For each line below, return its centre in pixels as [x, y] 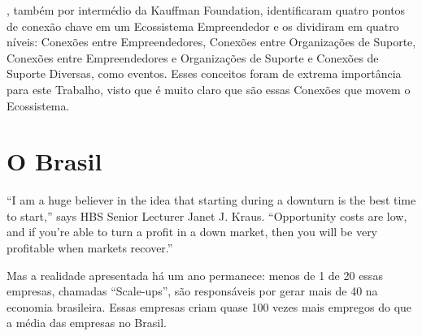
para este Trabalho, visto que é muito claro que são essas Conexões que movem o [209, 89]
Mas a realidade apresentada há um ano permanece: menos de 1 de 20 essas [195, 275]
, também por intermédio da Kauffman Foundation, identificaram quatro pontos [206, 10]
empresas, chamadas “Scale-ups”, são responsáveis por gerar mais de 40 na [192, 291]
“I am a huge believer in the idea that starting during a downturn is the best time [211, 200]
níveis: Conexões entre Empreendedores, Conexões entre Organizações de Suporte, [211, 42]
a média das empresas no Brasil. [87, 323]
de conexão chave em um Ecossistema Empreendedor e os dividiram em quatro [203, 26]
